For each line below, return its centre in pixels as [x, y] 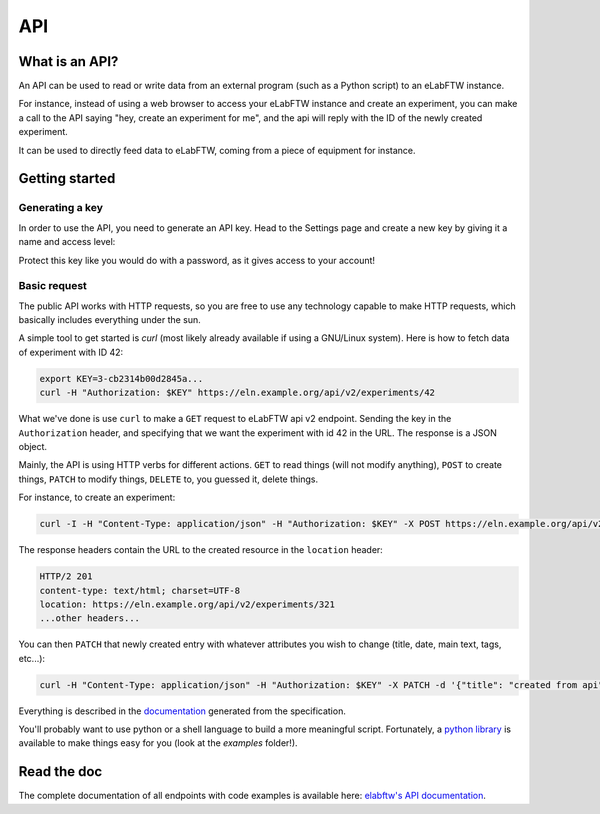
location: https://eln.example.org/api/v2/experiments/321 [187, 604]
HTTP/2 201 [66, 576]
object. [33, 447]
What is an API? [68, 61]
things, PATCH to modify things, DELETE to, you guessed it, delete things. [168, 479]
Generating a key [61, 208]
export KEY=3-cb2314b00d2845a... [121, 378]
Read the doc [60, 771]
